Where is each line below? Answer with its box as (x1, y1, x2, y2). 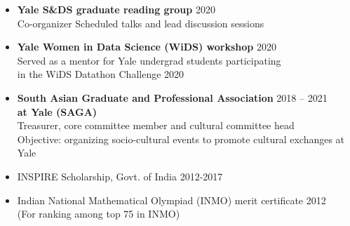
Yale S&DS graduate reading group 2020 (17, 2, 215, 16)
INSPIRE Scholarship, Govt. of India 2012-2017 (17, 168, 223, 183)
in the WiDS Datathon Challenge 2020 (17, 67, 184, 81)
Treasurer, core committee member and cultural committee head (17, 118, 295, 133)
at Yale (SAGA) (17, 104, 97, 119)
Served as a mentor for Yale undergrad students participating (17, 53, 281, 67)
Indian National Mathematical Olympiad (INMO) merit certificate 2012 (17, 192, 326, 207)
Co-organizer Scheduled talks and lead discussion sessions (17, 15, 264, 30)
